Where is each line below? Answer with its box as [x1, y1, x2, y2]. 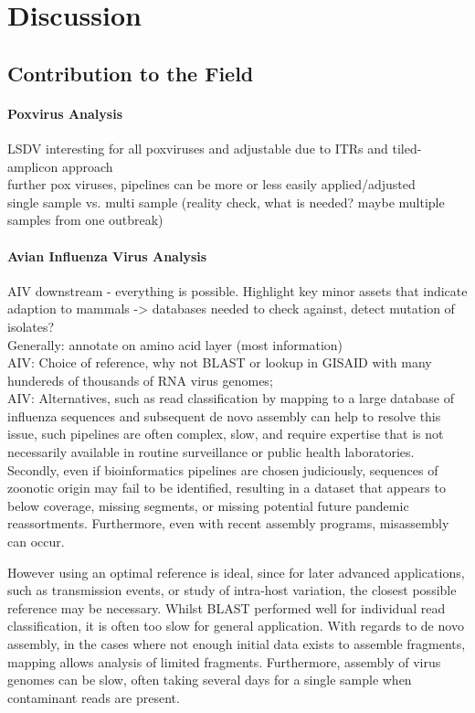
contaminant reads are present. [7, 687, 180, 707]
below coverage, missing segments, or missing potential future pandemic [7, 495, 409, 515]
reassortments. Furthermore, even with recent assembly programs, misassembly [7, 514, 449, 533]
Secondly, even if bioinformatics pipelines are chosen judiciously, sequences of [7, 460, 438, 479]
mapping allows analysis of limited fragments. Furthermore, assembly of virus [7, 652, 441, 671]
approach [61, 156, 113, 176]
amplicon [7, 156, 58, 176]
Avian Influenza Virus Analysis [7, 246, 207, 265]
